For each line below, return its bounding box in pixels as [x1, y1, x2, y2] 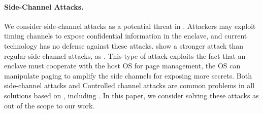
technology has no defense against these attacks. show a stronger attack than [4, 40, 244, 51]
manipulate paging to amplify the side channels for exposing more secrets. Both [4, 70, 252, 81]
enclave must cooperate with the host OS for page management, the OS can [4, 60, 241, 71]
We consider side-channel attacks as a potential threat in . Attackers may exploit [4, 20, 256, 31]
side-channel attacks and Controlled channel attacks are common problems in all [4, 80, 255, 91]
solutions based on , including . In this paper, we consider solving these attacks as [4, 90, 259, 100]
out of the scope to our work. [4, 100, 95, 110]
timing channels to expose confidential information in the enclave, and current [4, 30, 247, 41]
